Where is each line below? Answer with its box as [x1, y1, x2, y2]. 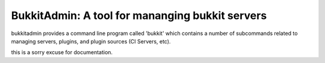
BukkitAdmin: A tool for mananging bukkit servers [11, 9, 267, 22]
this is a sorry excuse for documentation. [11, 49, 113, 56]
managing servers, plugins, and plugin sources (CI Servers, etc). [11, 37, 171, 45]
